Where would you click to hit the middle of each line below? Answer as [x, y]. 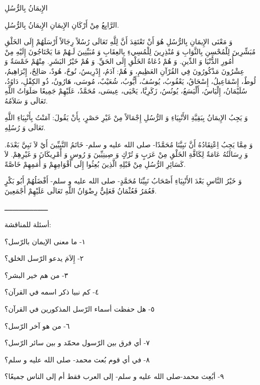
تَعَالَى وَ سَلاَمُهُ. [26, 100]
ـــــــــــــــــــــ [26, 207]
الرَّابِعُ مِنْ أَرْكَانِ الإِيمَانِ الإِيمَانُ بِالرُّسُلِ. [62, 24]
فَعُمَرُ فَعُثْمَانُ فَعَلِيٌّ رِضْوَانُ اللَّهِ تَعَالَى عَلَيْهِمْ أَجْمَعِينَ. [81, 190]
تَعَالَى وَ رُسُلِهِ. [25, 127]
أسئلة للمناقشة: [28, 224]
